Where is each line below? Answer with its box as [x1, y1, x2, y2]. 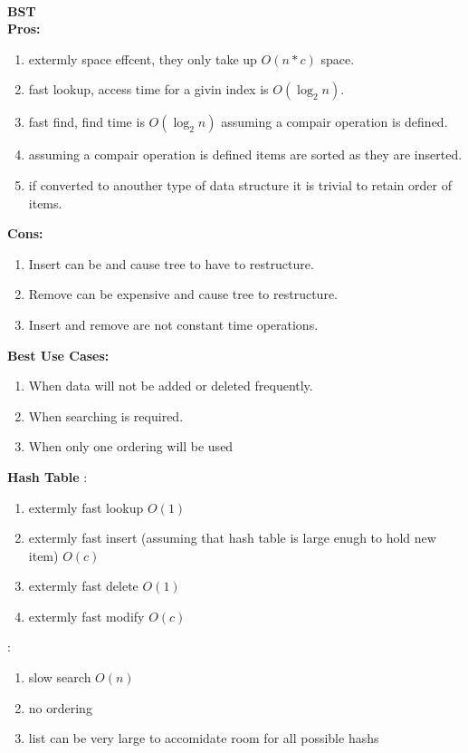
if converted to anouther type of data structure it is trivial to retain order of [28, 175, 452, 194]
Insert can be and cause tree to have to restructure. [28, 254, 314, 273]
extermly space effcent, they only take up [28, 49, 257, 68]
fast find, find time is [28, 112, 145, 131]
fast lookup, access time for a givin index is [28, 80, 269, 99]
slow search [28, 668, 91, 687]
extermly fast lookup [28, 497, 144, 516]
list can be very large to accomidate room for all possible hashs [28, 729, 379, 748]
